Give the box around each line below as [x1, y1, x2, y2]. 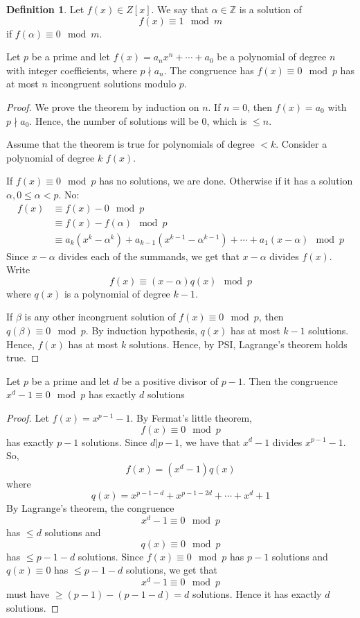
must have [6, 586, 50, 601]
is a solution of [239, 2, 302, 16]
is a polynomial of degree [64, 286, 170, 300]
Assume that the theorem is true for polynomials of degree [6, 137, 255, 151]
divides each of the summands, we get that [58, 248, 240, 263]
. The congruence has [163, 62, 254, 77]
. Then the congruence [242, 373, 338, 388]
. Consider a [276, 137, 327, 151]
